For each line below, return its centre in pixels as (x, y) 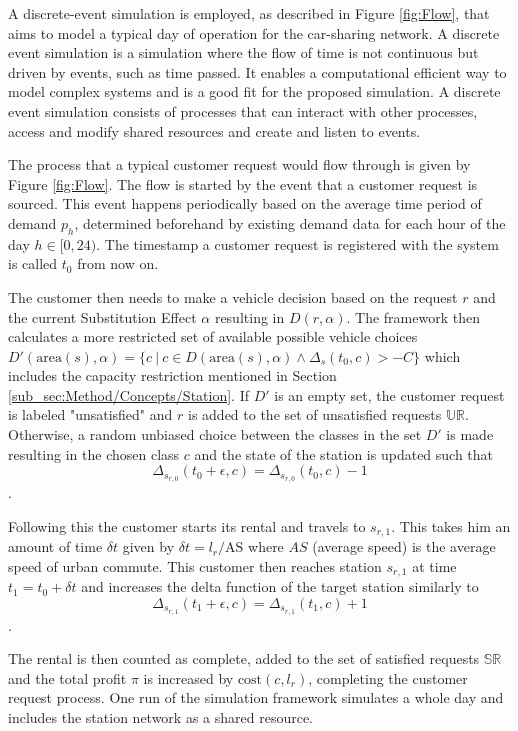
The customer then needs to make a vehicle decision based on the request (233, 296)
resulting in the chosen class (94, 453)
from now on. (118, 263)
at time (434, 565)
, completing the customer (388, 677)
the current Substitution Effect (102, 316)
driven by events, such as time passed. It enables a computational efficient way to (257, 71)
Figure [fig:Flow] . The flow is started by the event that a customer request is (243, 183)
